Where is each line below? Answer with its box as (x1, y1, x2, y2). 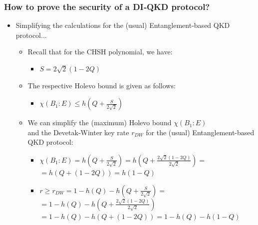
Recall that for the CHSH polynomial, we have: (27, 46, 173, 57)
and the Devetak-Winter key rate (27, 127, 129, 137)
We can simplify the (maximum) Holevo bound (27, 117, 172, 128)
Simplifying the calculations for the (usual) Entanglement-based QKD (15, 20, 230, 30)
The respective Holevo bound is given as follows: (27, 80, 176, 90)
